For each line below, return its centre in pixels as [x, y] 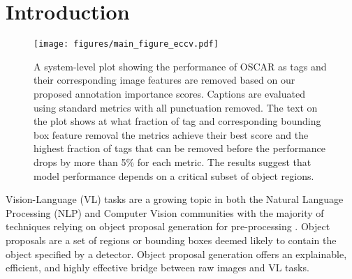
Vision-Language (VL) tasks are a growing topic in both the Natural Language [175, 199]
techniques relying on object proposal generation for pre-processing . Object [168, 226]
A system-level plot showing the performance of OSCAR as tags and [180, 66]
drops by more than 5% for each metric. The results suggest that [173, 161]
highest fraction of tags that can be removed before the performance [180, 148]
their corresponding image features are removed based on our [164, 80]
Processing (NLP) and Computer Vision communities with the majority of [165, 212]
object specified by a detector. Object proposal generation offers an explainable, [176, 254]
